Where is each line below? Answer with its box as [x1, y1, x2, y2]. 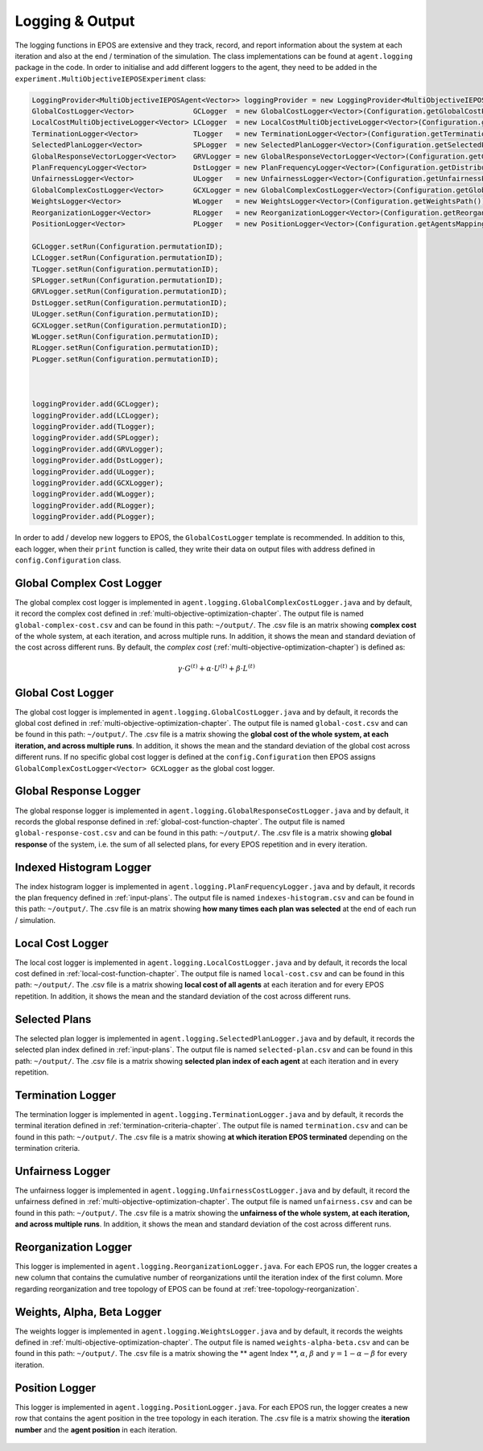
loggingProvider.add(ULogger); [31, 467, 156, 476]
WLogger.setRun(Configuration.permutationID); [31, 332, 219, 341]
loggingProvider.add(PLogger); [31, 512, 156, 521]
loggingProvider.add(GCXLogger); [31, 478, 164, 487]
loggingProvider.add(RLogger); [31, 501, 156, 510]
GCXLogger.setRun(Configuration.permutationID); [31, 320, 228, 330]
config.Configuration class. [14, 555, 122, 565]
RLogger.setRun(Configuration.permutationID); [31, 343, 219, 352]
